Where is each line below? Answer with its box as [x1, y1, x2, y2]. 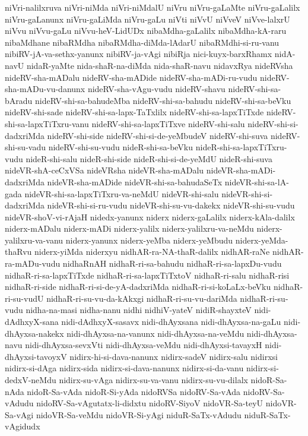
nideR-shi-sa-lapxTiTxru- [195, 141, 287, 153]
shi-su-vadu [5, 141, 46, 153]
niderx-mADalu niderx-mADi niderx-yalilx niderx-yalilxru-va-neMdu [5, 222, 254, 235]
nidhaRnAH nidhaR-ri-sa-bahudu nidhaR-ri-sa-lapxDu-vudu [62, 257, 282, 270]
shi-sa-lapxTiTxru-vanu [5, 117, 89, 129]
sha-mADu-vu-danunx [5, 83, 85, 95]
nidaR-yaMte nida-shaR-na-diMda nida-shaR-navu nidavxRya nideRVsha [26, 59, 293, 71]
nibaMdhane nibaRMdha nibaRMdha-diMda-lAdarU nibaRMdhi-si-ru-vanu [5, 36, 280, 48]
